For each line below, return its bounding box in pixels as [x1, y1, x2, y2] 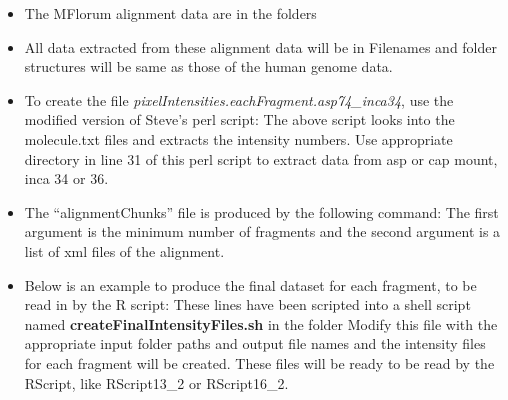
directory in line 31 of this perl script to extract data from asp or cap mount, [24, 148, 498, 169]
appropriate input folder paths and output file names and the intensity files [24, 333, 486, 354]
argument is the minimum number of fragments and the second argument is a [24, 221, 501, 242]
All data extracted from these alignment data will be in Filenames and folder [24, 36, 497, 57]
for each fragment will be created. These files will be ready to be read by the [24, 352, 495, 373]
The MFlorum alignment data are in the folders [24, 3, 317, 23]
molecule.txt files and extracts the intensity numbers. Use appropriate [24, 128, 453, 149]
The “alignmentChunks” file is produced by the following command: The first [24, 201, 499, 222]
